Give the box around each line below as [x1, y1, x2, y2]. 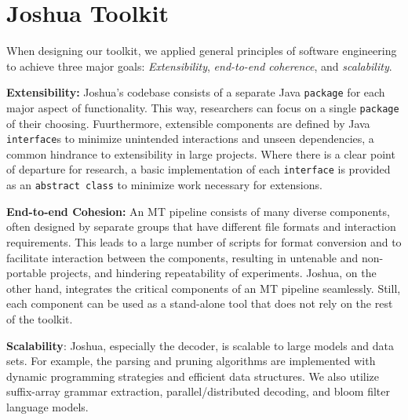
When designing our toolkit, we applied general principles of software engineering [6, 42, 397, 59]
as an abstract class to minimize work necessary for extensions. [6, 177, 322, 193]
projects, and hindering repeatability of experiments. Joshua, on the [49, 265, 377, 281]
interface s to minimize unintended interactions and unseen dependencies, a [6, 130, 374, 147]
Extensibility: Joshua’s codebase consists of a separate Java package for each [6, 84, 385, 100]
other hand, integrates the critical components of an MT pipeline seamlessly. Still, [6, 279, 401, 296]
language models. [6, 398, 89, 415]
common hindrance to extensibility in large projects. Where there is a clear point [6, 145, 395, 162]
